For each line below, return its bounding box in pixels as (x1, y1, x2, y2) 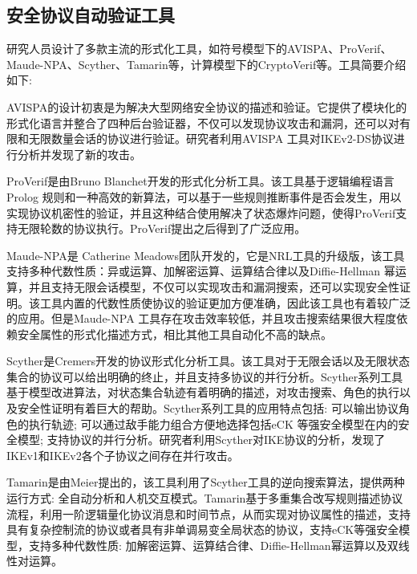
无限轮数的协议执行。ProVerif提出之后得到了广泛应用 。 (17, 220, 306, 237)
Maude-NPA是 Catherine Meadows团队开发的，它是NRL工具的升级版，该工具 (6, 246, 405, 263)
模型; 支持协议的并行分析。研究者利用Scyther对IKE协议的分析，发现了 (17, 431, 386, 448)
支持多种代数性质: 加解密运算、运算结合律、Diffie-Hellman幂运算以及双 (28, 536, 399, 553)
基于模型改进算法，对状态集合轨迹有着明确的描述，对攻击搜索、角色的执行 (6, 384, 399, 401)
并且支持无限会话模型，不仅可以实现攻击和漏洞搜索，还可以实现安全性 (28, 278, 399, 295)
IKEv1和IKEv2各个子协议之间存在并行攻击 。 (6, 446, 239, 463)
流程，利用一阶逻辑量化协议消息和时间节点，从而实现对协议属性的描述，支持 (6, 505, 411, 522)
